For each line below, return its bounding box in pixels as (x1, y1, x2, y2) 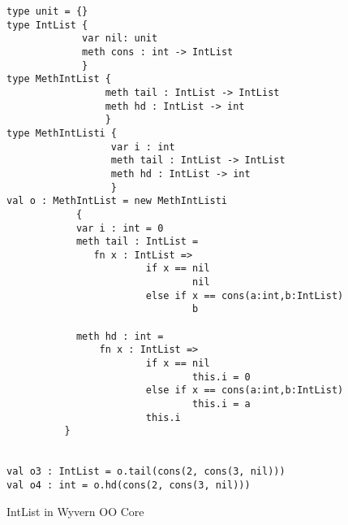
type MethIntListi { (6, 127, 118, 139)
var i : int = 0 (75, 222, 164, 234)
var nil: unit (82, 33, 158, 45)
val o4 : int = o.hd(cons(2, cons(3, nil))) (6, 479, 251, 491)
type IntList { (6, 19, 88, 31)
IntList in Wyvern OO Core (6, 502, 144, 519)
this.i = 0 (192, 371, 251, 383)
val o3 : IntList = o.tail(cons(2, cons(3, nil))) (6, 466, 286, 478)
